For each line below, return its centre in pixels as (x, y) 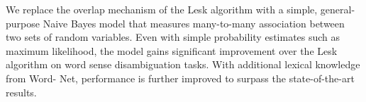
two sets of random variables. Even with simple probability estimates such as (173, 37)
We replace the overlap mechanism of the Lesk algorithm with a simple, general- (181, 9)
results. (21, 92)
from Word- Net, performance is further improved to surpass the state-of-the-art (180, 78)
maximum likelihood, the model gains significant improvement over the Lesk (172, 50)
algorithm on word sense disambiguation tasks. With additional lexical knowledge (183, 64)
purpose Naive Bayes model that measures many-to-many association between (175, 23)
